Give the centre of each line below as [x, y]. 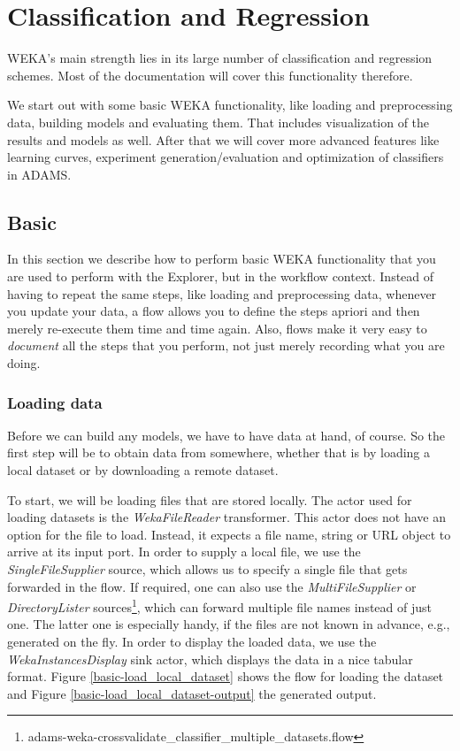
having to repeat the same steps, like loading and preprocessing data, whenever [222, 293]
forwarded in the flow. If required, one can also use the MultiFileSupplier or [212, 586]
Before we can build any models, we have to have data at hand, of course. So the [226, 435]
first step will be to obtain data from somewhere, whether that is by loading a [219, 452]
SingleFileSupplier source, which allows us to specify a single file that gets [207, 569]
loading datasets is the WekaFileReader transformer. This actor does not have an [226, 517]
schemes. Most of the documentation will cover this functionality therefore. [210, 75]
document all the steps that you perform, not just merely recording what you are [226, 345]
